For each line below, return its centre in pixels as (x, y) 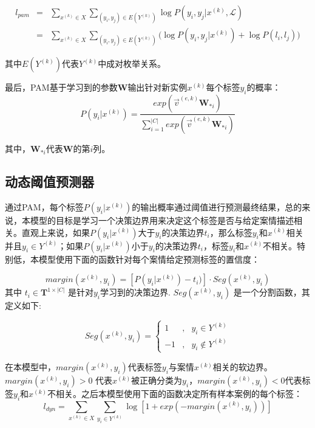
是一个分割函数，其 (272, 292)
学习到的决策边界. (135, 292)
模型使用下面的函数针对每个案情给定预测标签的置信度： (149, 259)
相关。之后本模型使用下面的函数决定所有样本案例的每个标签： (179, 393)
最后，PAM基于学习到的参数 (61, 87)
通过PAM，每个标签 (44, 206)
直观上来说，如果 (56, 232)
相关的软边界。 (242, 366)
